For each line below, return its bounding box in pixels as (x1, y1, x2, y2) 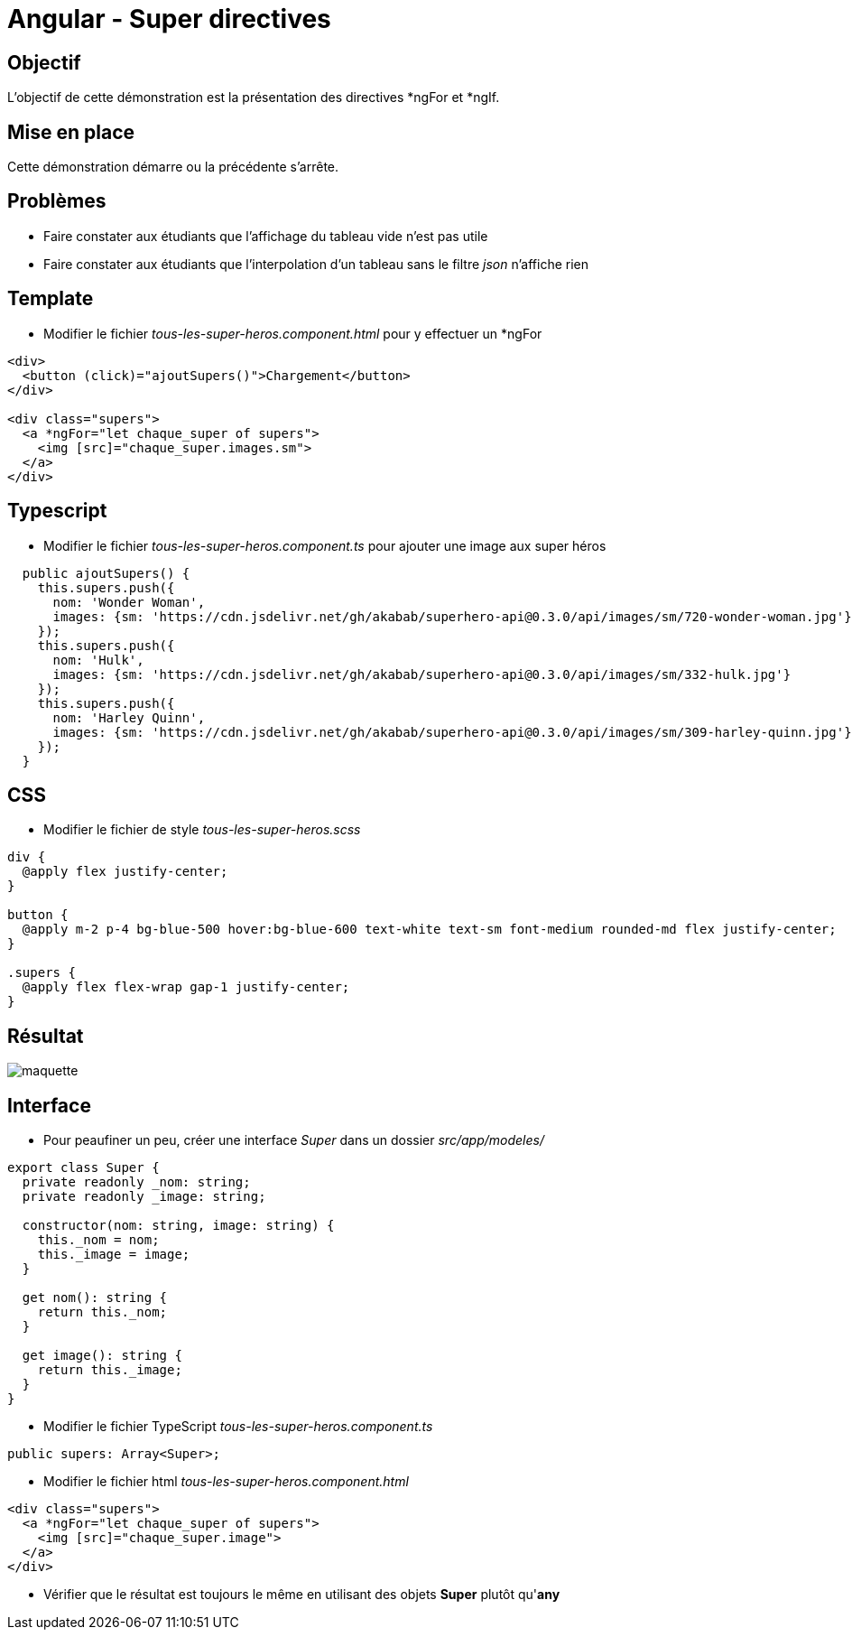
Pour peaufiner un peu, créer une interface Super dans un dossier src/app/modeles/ (43, 1132, 544, 1149)
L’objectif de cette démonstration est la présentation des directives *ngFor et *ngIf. (7, 89, 500, 106)
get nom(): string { (22, 1290, 168, 1306)
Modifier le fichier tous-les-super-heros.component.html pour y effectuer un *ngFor (43, 325, 542, 341)
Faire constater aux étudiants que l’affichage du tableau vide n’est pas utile (43, 228, 488, 244)
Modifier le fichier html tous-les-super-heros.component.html (43, 1474, 409, 1490)
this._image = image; (37, 1247, 190, 1262)
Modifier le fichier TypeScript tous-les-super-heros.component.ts (43, 1418, 433, 1435)
